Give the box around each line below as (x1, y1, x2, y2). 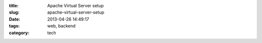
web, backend (47, 23, 76, 29)
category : (9, 29, 30, 36)
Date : (9, 16, 20, 22)
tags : (9, 23, 20, 29)
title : (9, 3, 19, 8)
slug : (9, 10, 19, 15)
